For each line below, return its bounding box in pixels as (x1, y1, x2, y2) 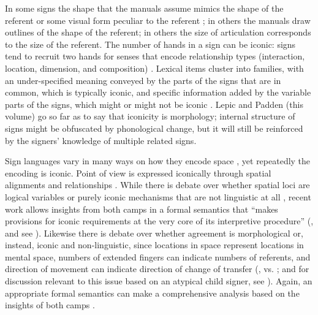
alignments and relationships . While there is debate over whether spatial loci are (5, 178, 310, 191)
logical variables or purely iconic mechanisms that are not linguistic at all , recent (5, 190, 311, 203)
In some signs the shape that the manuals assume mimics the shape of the (5, 2, 284, 14)
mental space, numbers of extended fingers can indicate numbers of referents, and (5, 250, 311, 263)
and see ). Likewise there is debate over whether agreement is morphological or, (5, 226, 303, 239)
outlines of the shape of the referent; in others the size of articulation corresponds (5, 26, 311, 39)
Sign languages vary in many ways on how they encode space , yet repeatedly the (5, 154, 311, 167)
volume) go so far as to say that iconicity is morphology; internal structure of (5, 110, 295, 123)
